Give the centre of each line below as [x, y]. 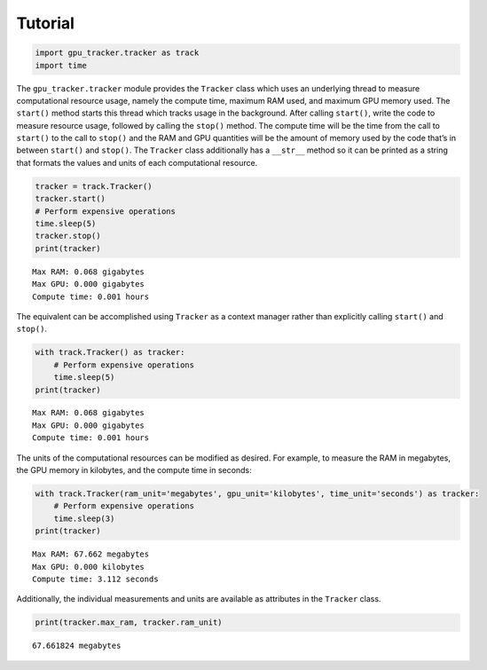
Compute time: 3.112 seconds [95, 579]
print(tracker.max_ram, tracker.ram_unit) [129, 623]
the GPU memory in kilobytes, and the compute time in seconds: [134, 470]
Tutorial [46, 23]
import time [61, 65]
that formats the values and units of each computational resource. [137, 162]
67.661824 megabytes [77, 646]
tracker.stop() [68, 236]
